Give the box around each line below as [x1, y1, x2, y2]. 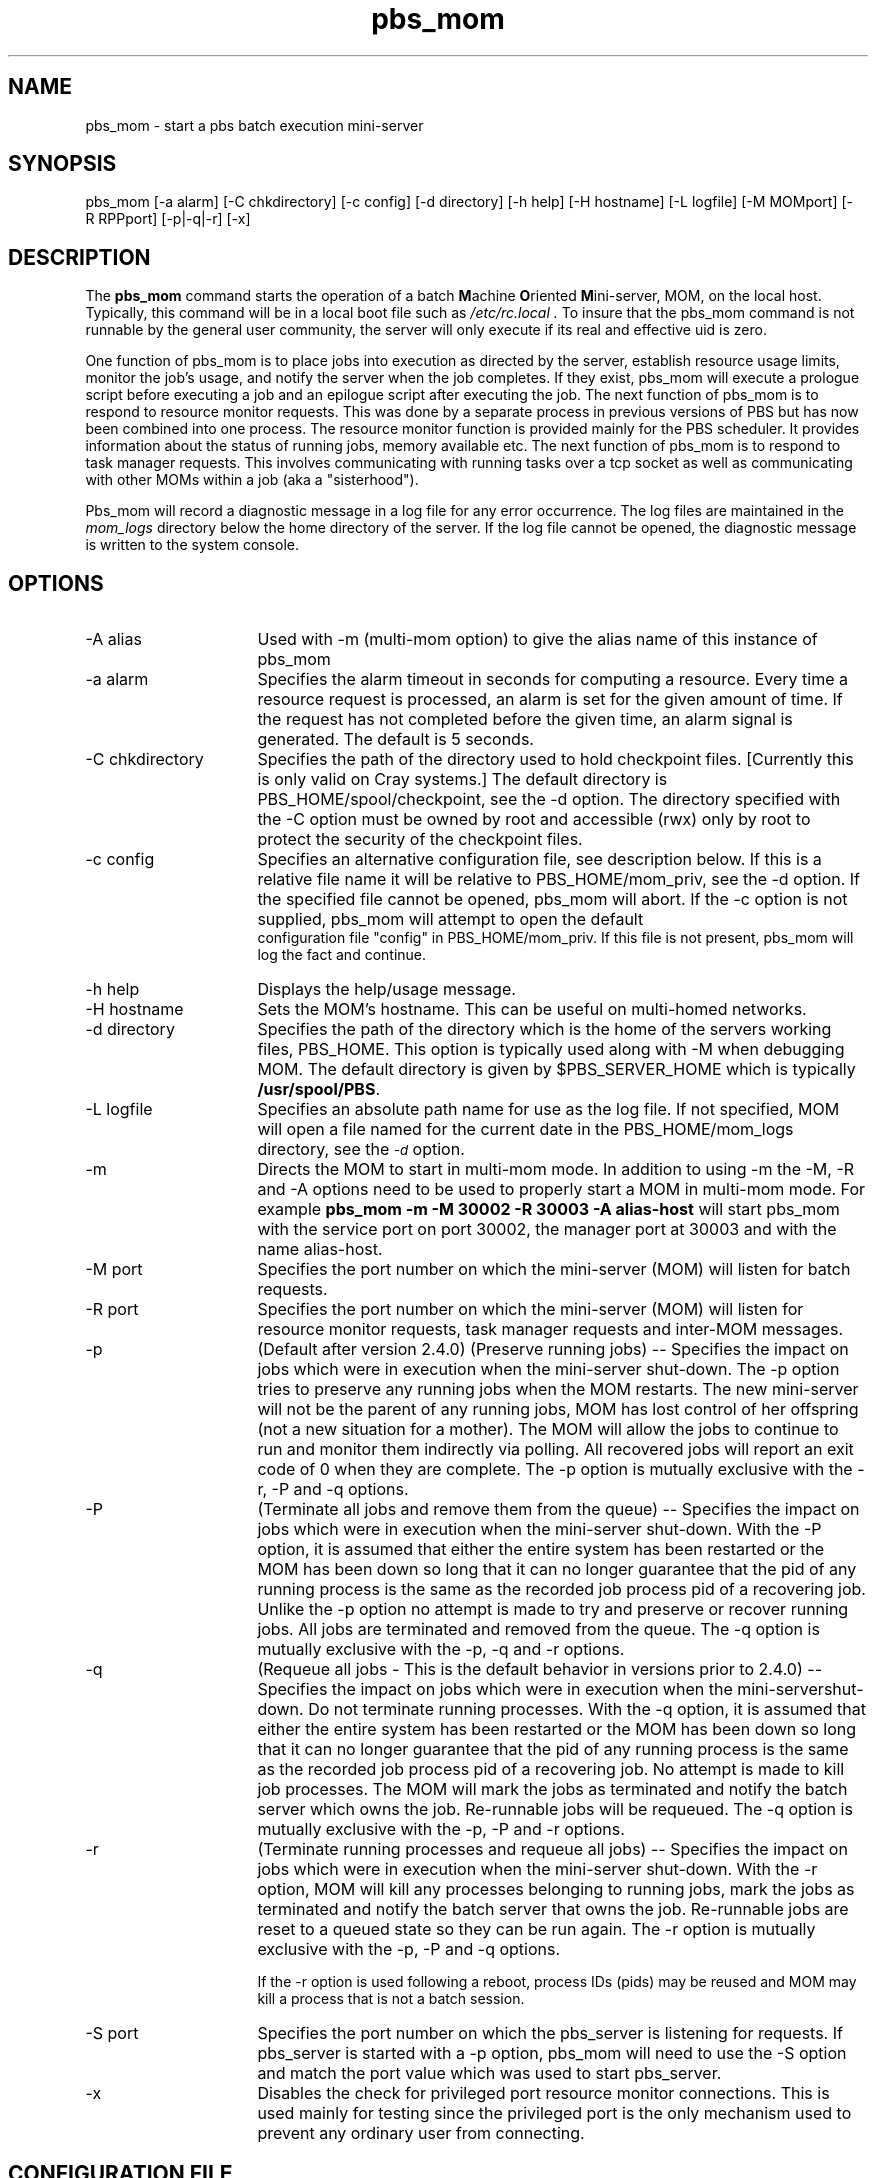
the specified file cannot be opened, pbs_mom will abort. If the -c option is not [257, 889, 848, 910]
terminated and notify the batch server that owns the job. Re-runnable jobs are [257, 1899, 849, 1920]
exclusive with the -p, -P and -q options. [257, 1939, 561, 1960]
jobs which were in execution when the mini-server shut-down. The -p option [257, 1359, 840, 1380]
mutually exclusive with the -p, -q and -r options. [257, 1639, 625, 1660]
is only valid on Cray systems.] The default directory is [257, 769, 668, 790]
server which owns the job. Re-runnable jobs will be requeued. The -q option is [257, 1799, 853, 1820]
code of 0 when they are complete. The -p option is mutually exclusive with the [257, 1459, 853, 1480]
